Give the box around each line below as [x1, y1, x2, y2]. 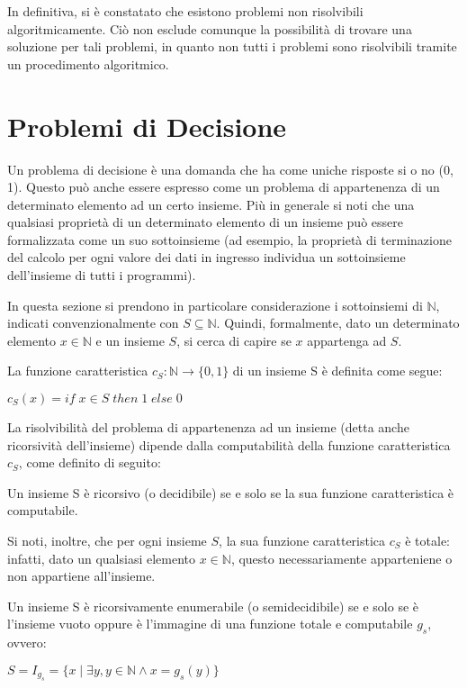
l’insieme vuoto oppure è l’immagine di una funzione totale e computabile [7, 614, 413, 633]
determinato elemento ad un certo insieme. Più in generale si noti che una [7, 195, 415, 213]
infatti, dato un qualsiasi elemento [7, 548, 196, 567]
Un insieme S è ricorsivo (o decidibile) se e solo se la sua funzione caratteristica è [7, 483, 454, 502]
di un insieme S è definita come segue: [232, 361, 443, 380]
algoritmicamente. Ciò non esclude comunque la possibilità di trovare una [7, 19, 412, 38]
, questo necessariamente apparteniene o [230, 548, 453, 567]
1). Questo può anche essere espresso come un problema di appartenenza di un [7, 177, 440, 196]
